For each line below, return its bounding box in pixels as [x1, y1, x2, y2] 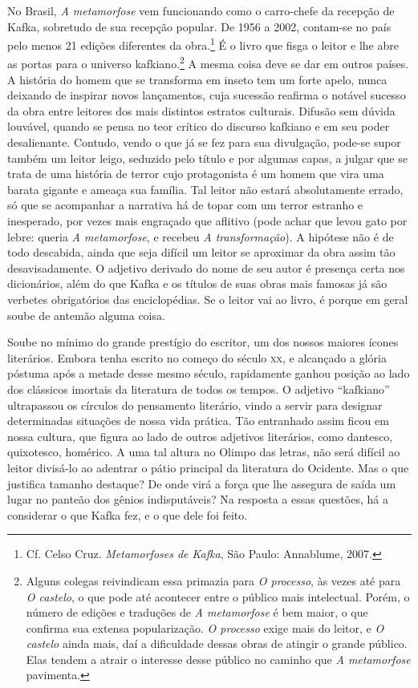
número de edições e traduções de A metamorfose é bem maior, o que [26, 604, 368, 621]
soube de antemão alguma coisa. [7, 306, 165, 323]
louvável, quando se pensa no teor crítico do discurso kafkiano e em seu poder [7, 118, 390, 135]
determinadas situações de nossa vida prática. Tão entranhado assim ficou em [7, 412, 389, 429]
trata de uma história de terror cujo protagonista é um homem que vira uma [7, 165, 384, 182]
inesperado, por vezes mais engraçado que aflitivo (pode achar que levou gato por [7, 212, 408, 229]
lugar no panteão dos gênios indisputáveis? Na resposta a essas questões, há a [7, 491, 388, 508]
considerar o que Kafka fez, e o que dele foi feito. [7, 506, 248, 523]
